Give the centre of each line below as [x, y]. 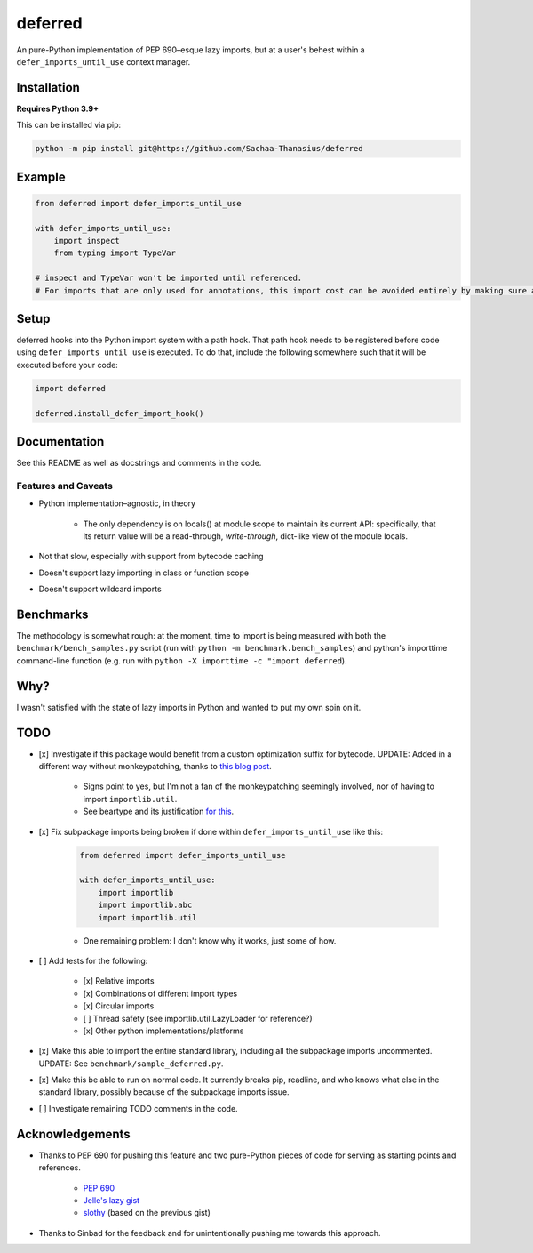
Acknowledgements [73, 1134]
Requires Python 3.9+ [58, 108]
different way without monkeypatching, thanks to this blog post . [155, 767]
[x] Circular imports [119, 1006]
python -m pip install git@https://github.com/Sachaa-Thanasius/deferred [199, 149]
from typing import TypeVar [115, 253]
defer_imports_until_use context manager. [103, 61]
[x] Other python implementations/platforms [163, 1031]
